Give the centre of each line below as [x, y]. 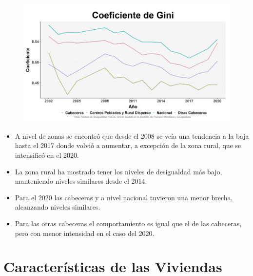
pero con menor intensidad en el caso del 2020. [85, 233]
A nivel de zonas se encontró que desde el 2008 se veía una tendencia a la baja [132, 136]
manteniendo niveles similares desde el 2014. [81, 181]
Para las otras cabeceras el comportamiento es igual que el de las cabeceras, [128, 223]
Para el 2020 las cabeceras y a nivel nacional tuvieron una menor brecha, [124, 197]
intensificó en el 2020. [47, 155]
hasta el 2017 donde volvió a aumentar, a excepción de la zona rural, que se [128, 145]
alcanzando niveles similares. [58, 207]
